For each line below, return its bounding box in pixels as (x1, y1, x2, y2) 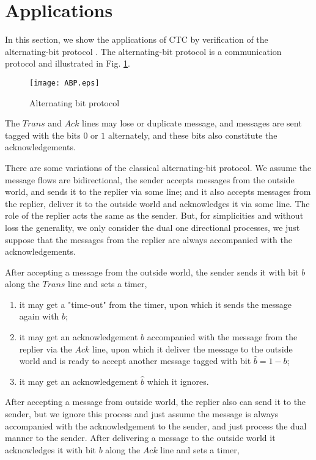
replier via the (19, 342, 72, 355)
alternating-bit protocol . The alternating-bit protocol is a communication (5, 45, 282, 57)
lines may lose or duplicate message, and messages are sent (82, 117, 302, 130)
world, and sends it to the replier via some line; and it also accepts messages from (5, 185, 311, 198)
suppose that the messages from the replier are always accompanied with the (5, 233, 292, 246)
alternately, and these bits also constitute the (108, 128, 277, 141)
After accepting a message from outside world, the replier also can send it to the (5, 395, 306, 408)
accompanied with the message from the (147, 330, 298, 343)
